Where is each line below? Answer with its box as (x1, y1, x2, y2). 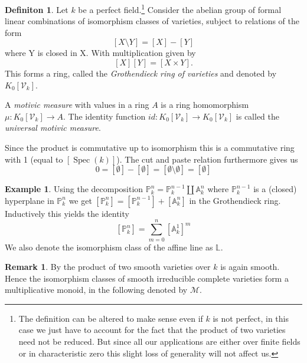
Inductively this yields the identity (5, 207, 129, 219)
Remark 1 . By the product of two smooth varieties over (5, 260, 211, 273)
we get (68, 194, 92, 206)
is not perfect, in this (213, 312, 289, 324)
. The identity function (63, 110, 146, 122)
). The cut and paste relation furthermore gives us (116, 153, 298, 165)
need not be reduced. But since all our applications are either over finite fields (18, 335, 301, 348)
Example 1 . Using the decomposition (5, 183, 143, 195)
